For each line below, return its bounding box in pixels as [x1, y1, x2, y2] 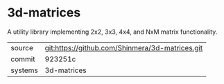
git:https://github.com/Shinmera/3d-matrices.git [44, 43, 203, 52]
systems [10, 65, 38, 75]
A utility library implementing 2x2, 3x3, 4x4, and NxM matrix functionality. [7, 28, 218, 36]
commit [10, 54, 35, 63]
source [10, 43, 33, 52]
